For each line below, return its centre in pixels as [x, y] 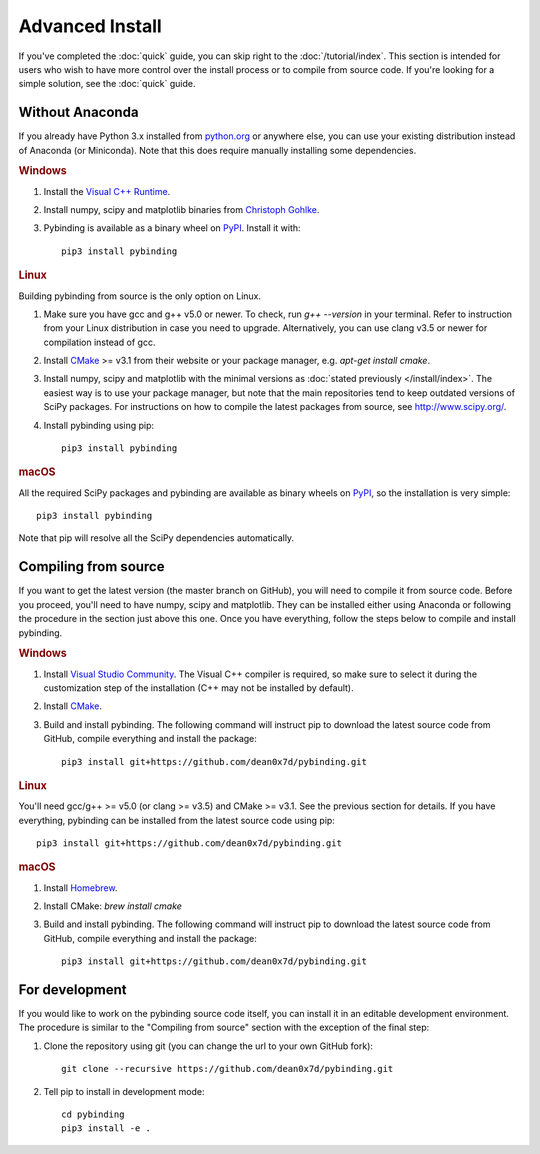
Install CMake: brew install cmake [112, 906]
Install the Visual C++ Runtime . [107, 191]
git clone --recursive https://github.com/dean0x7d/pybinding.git [227, 1069]
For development [72, 989]
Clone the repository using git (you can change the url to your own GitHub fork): [208, 1046]
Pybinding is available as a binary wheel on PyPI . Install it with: [172, 228]
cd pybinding [93, 1114]
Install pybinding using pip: [99, 425]
